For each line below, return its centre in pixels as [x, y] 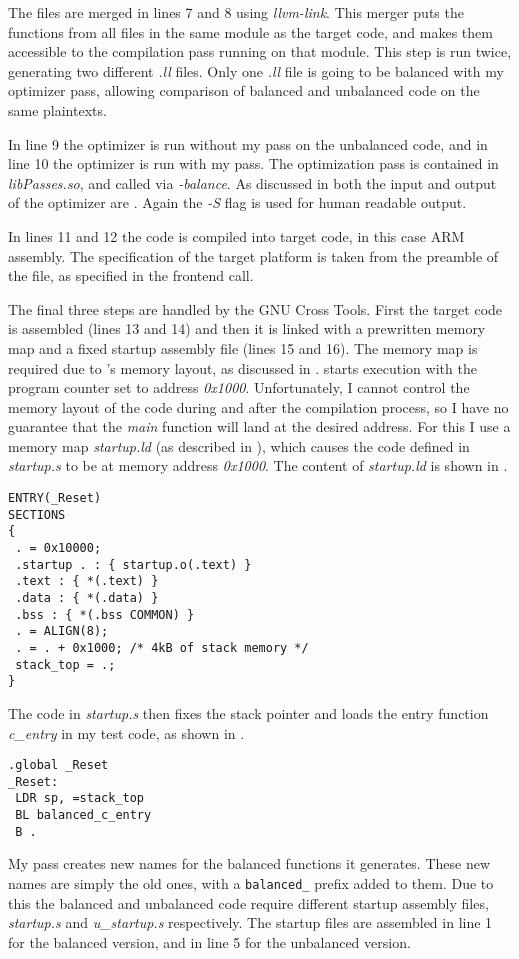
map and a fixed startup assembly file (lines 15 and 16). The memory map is [243, 347]
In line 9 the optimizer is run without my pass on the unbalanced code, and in [248, 143]
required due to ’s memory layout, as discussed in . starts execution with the [242, 367]
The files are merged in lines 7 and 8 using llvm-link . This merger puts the [236, 12]
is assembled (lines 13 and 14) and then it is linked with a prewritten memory [247, 328]
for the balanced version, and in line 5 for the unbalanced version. [209, 941]
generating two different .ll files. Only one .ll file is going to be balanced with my [256, 70]
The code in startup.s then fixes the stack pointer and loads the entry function [248, 712]
